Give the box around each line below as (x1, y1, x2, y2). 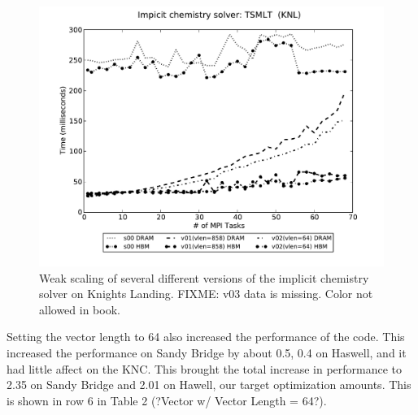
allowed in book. (39, 300, 120, 318)
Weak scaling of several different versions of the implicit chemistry (39, 269, 369, 286)
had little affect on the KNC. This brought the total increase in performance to (7, 360, 403, 377)
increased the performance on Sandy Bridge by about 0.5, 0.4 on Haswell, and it (7, 344, 407, 361)
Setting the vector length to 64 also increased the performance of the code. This (7, 328, 405, 345)
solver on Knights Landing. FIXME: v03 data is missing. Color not (39, 285, 373, 302)
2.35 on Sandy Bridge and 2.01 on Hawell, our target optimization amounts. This (7, 376, 411, 393)
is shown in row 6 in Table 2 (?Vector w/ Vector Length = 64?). (7, 391, 327, 409)
